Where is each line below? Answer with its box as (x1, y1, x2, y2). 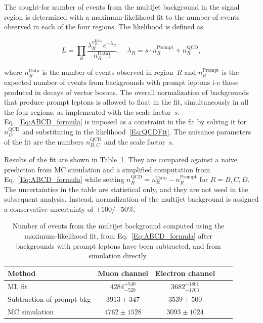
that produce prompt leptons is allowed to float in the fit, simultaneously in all (4, 97, 249, 107)
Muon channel (98, 267, 149, 278)
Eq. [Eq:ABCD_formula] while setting (4, 174, 124, 184)
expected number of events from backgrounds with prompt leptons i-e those (4, 76, 239, 87)
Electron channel (155, 267, 215, 278)
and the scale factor (104, 136, 165, 147)
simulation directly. (89, 250, 148, 261)
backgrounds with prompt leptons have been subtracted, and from (16, 240, 221, 251)
